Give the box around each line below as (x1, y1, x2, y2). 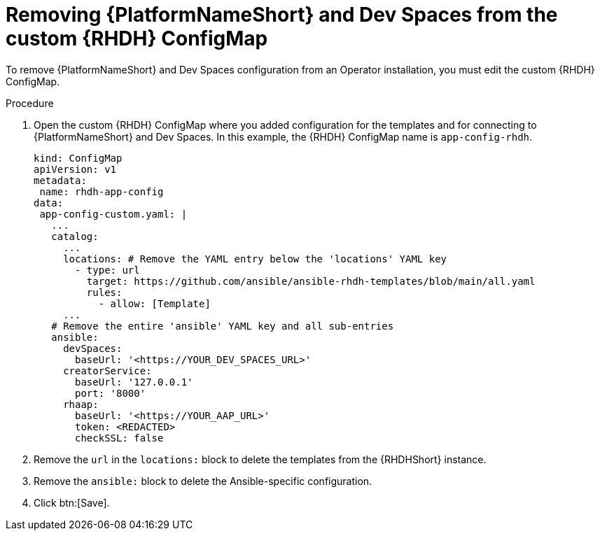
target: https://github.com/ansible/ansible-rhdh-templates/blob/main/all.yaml (86, 275, 536, 287)
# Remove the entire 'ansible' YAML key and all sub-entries (51, 320, 394, 332)
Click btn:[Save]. (34, 496, 110, 509)
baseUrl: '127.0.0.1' (75, 376, 193, 388)
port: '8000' (75, 387, 146, 399)
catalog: (51, 230, 99, 242)
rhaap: (63, 398, 99, 410)
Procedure (6, 97, 54, 109)
